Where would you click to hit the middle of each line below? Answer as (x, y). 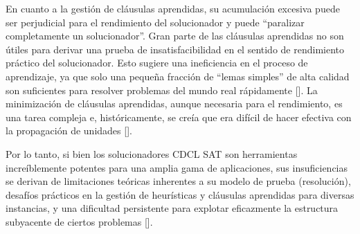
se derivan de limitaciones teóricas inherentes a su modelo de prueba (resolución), (178, 181)
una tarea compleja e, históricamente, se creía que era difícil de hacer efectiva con (179, 117)
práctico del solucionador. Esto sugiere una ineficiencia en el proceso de (157, 63)
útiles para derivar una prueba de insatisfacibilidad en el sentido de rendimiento (175, 49)
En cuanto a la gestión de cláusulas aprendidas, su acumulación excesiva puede (173, 8)
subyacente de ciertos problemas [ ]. (79, 221)
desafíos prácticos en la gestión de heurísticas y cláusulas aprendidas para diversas (180, 194)
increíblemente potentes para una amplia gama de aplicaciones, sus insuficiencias (177, 167)
